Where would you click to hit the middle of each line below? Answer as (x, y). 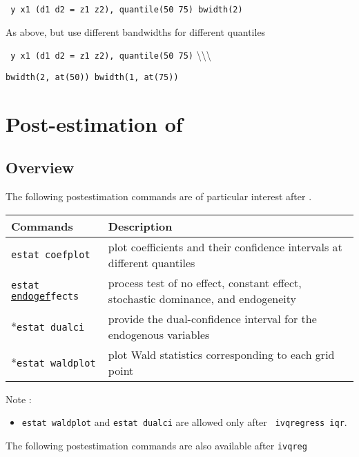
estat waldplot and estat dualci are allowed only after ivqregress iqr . (184, 422)
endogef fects (45, 296)
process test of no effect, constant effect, (205, 282)
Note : (19, 399)
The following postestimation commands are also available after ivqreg (156, 445)
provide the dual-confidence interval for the (212, 318)
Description (140, 226)
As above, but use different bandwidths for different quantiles (136, 31)
